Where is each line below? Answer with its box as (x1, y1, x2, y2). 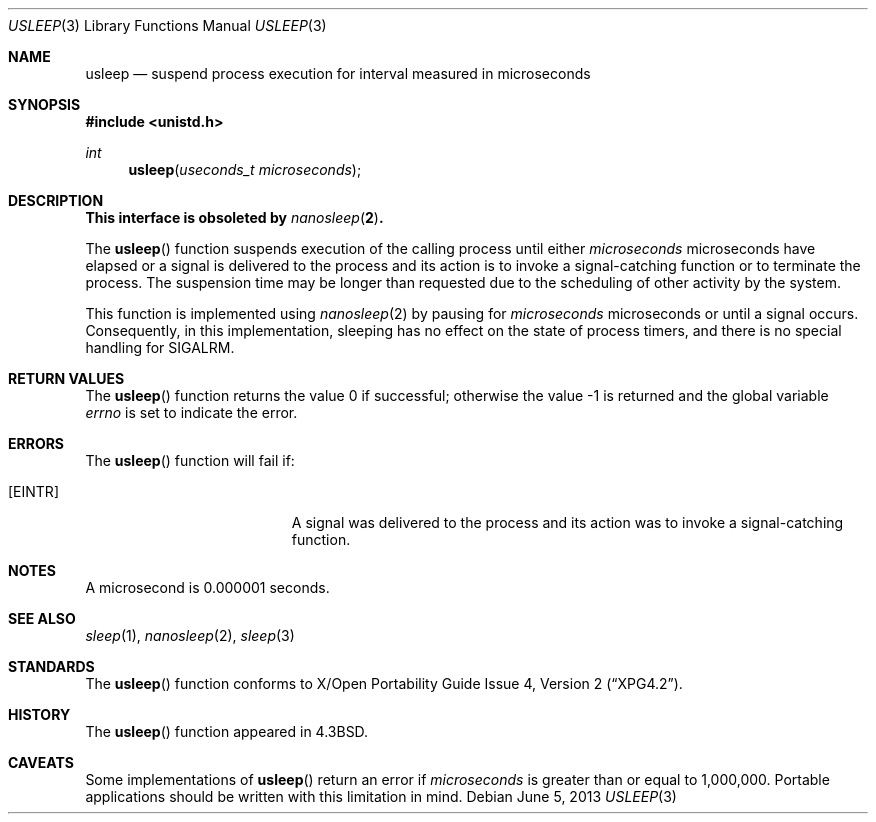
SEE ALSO (8, 610, 76, 627)
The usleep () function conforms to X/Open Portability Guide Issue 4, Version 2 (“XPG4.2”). (85, 675, 683, 692)
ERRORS (8, 435, 65, 452)
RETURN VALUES (8, 370, 125, 387)
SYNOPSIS (8, 96, 81, 113)
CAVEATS (8, 754, 74, 771)
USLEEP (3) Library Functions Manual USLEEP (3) (8, 17, 327, 34)
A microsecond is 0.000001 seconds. (85, 579, 330, 596)
